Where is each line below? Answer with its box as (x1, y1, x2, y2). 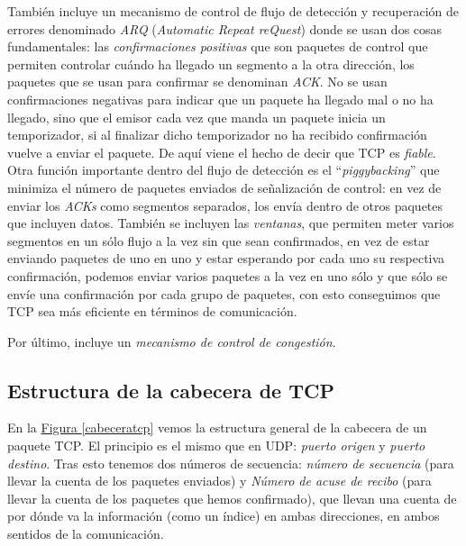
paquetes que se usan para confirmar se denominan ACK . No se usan (7, 72, 388, 91)
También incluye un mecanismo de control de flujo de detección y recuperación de (7, 2, 460, 20)
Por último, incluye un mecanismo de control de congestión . (7, 332, 336, 350)
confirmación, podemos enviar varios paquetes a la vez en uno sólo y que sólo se (7, 266, 448, 285)
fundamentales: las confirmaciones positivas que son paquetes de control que (7, 37, 428, 56)
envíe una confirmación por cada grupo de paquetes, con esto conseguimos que (7, 284, 441, 303)
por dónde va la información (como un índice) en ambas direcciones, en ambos (7, 506, 440, 525)
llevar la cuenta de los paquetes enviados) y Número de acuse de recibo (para (7, 471, 432, 490)
